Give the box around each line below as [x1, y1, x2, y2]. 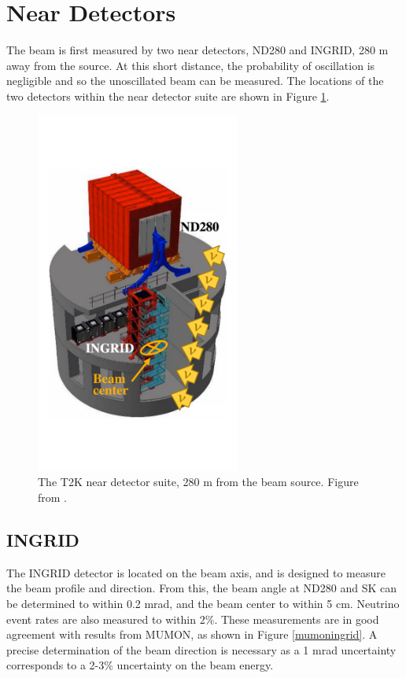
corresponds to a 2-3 [6, 657, 105, 673]
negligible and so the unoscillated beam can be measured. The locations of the [6, 72, 384, 89]
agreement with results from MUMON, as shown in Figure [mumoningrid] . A [6, 626, 378, 643]
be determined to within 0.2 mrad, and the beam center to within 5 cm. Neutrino [6, 595, 400, 611]
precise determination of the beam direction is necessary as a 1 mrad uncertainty [6, 641, 397, 658]
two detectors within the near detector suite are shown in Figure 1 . [6, 87, 330, 104]
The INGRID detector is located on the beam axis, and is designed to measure [6, 564, 386, 580]
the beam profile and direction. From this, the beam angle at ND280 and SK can [6, 580, 397, 596]
